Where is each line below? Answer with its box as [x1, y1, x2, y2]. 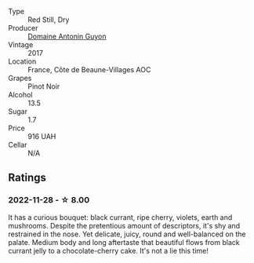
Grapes [8, 74, 32, 82]
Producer [8, 24, 38, 32]
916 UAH [27, 132, 56, 141]
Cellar [8, 141, 27, 149]
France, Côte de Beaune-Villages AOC [27, 65, 151, 74]
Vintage [8, 40, 34, 49]
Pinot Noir [27, 82, 60, 91]
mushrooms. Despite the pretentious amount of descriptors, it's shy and [8, 221, 241, 230]
